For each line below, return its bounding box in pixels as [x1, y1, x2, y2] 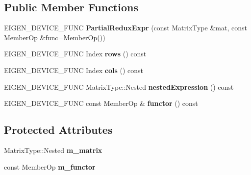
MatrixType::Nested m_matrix [4, 145, 102, 155]
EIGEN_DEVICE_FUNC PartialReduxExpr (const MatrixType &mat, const [4, 23, 247, 33]
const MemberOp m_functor [4, 161, 96, 172]
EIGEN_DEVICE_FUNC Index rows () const [4, 49, 147, 59]
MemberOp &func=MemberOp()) [4, 32, 105, 42]
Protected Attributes [4, 122, 113, 137]
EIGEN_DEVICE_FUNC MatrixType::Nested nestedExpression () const [4, 81, 234, 92]
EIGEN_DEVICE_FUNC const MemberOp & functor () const [4, 98, 198, 108]
